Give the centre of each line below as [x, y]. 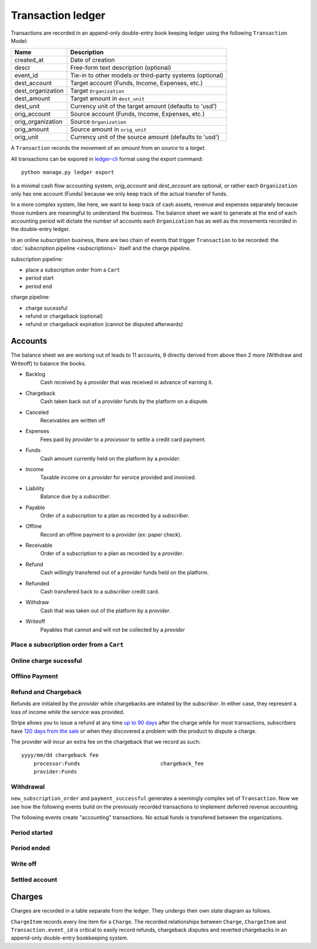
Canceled [37, 412]
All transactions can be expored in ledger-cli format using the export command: [107, 159]
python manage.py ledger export [68, 172]
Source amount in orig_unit [108, 129]
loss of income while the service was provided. [68, 712]
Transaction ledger [58, 15]
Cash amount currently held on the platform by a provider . [111, 458]
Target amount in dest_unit [107, 99]
